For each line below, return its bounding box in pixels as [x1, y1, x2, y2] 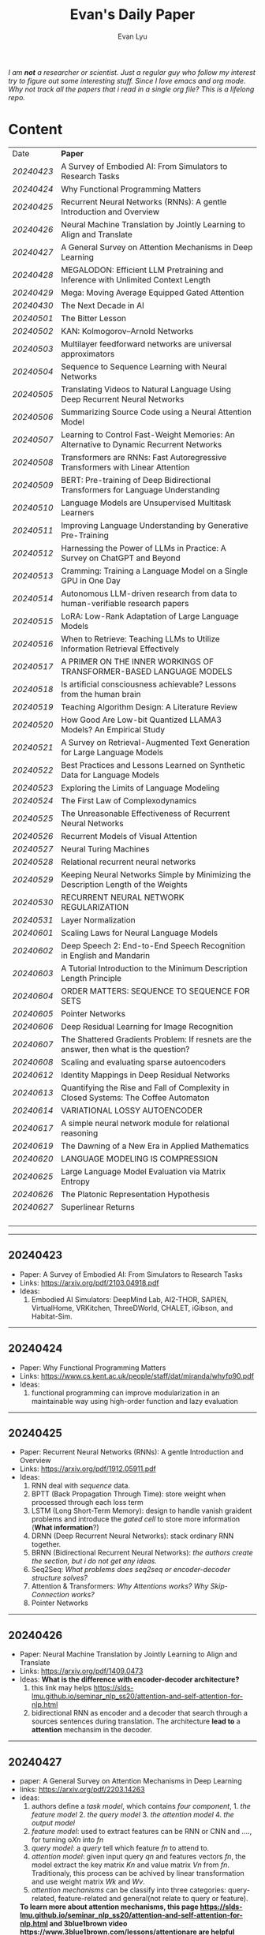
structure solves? [31, 1573, 88, 1583]
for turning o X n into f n [31, 1835, 104, 1844]
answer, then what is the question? [61, 1043, 190, 1054]
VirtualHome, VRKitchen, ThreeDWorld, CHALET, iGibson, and [31, 1303, 233, 1312]
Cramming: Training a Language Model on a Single [61, 565, 248, 576]
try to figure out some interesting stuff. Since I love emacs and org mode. [8, 76, 246, 85]
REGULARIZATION [61, 901, 129, 912]
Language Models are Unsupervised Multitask [61, 497, 232, 508]
